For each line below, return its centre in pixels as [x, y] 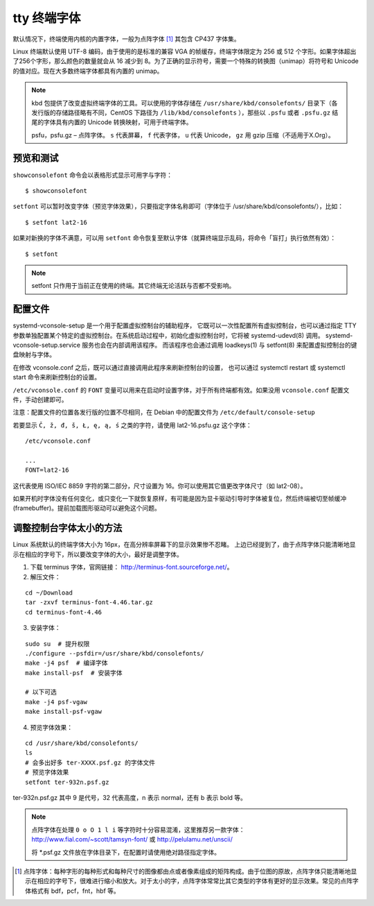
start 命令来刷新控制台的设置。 [56, 377]
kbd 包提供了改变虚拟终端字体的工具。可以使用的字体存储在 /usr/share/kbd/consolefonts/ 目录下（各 [185, 103]
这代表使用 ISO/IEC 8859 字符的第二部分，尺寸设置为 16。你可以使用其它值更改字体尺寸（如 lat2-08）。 [160, 486]
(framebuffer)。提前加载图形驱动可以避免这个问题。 [87, 508]
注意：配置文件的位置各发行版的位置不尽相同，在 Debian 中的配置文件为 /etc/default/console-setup [164, 412]
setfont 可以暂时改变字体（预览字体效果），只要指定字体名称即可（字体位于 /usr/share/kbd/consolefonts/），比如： [178, 206]
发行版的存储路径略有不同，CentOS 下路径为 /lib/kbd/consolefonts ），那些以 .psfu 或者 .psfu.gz [181, 112]
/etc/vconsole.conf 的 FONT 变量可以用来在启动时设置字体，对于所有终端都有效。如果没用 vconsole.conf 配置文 [181, 390]
